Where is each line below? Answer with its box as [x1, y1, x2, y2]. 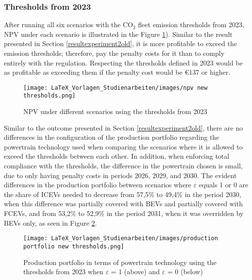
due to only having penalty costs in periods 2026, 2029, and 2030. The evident [4, 170, 237, 180]
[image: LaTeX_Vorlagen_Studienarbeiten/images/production [23, 235, 218, 242]
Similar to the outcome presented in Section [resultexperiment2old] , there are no [4, 122, 243, 132]
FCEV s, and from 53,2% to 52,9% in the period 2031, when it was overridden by [4, 208, 244, 218]
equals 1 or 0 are [199, 180, 249, 190]
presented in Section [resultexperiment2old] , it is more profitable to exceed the [4, 38, 237, 49]
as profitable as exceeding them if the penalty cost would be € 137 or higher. [4, 67, 231, 77]
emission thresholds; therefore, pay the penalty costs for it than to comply [4, 48, 225, 58]
